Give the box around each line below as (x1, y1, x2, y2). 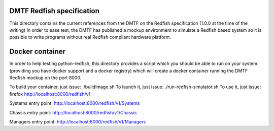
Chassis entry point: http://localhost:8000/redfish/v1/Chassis (9, 109, 137, 115)
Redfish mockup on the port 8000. (9, 75, 82, 81)
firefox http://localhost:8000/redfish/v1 (9, 91, 91, 97)
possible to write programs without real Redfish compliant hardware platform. (9, 34, 172, 40)
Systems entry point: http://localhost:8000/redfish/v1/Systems (9, 100, 140, 106)
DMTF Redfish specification (9, 7, 100, 15)
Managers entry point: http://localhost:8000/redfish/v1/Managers (9, 118, 146, 124)
